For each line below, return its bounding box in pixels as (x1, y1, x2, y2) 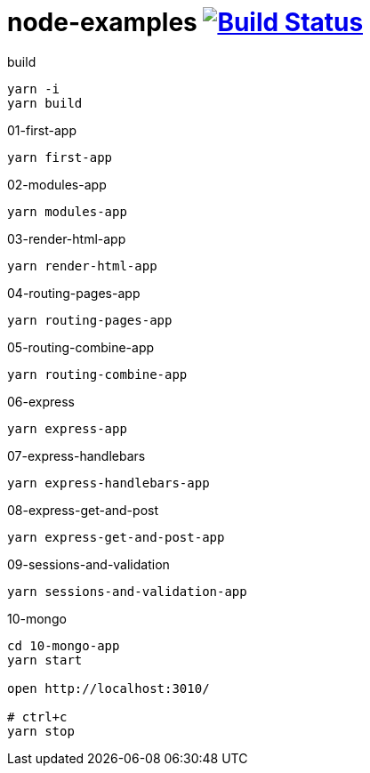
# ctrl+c (7, 709, 68, 724)
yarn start (7, 652, 83, 667)
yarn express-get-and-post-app (7, 529, 225, 544)
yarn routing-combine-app (7, 366, 188, 382)
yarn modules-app (7, 204, 127, 219)
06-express (7, 393, 75, 409)
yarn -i (7, 81, 60, 96)
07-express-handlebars (7, 447, 146, 463)
